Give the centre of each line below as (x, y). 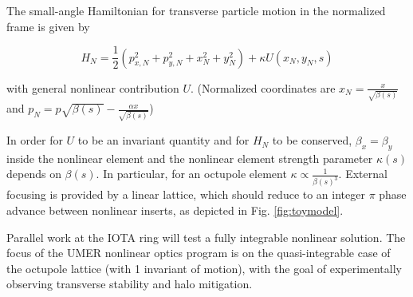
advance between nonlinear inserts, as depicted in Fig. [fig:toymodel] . (175, 210)
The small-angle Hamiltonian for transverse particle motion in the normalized (196, 10)
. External (363, 174)
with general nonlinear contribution (93, 87)
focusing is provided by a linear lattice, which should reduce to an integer (186, 194)
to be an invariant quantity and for (163, 140)
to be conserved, (312, 140)
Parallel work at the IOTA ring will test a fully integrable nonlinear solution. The (206, 237)
